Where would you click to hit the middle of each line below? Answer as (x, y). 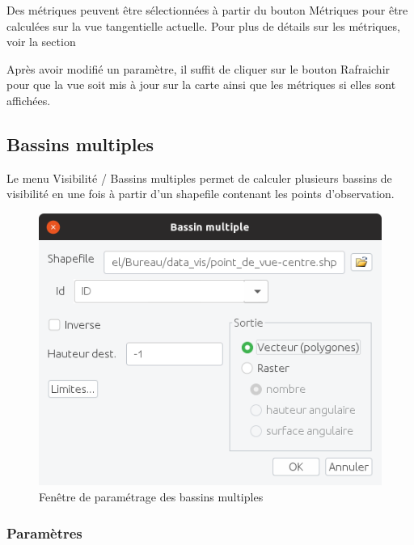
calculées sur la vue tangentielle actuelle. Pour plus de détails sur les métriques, (203, 25)
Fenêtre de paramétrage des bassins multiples (151, 497)
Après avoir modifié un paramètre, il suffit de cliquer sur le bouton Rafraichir (199, 68)
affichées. (29, 100)
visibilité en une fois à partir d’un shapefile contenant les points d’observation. (201, 194)
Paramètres (44, 532)
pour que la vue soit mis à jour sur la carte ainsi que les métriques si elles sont (201, 84)
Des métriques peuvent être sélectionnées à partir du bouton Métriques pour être (207, 10)
